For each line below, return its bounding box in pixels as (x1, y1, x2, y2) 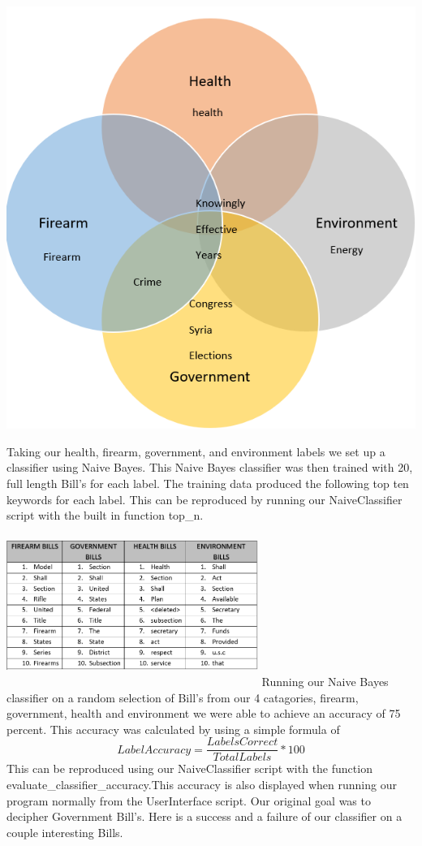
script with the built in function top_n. (6, 507, 204, 524)
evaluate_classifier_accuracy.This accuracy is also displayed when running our (6, 776, 397, 793)
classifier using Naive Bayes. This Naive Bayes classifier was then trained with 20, (6, 459, 413, 476)
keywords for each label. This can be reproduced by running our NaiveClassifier (6, 490, 403, 507)
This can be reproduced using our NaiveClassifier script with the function (6, 760, 372, 777)
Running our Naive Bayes (261, 673, 389, 690)
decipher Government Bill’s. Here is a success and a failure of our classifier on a (6, 808, 403, 825)
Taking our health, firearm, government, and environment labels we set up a (6, 442, 385, 460)
